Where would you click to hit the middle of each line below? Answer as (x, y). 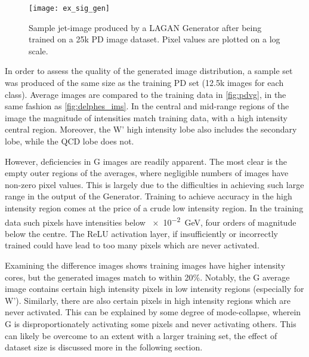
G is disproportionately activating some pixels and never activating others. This (151, 323)
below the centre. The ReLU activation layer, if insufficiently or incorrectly (141, 233)
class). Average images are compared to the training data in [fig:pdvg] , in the (146, 94)
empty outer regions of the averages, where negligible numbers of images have (147, 173)
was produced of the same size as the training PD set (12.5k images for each (144, 83)
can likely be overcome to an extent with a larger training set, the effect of (141, 335)
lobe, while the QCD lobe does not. (69, 141)
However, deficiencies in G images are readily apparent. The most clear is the (146, 161)
